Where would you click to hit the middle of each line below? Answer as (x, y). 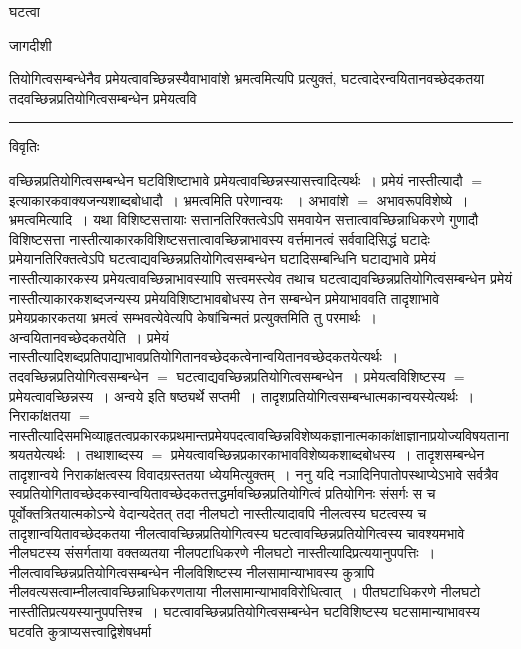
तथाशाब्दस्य (114, 454)
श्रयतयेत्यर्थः (37, 454)
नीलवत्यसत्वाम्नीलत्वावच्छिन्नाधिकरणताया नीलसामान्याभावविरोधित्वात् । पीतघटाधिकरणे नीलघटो (245, 591)
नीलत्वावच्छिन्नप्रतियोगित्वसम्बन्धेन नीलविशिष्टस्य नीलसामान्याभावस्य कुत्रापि (192, 571)
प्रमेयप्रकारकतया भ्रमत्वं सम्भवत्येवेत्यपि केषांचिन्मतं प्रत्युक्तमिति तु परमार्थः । (193, 317)
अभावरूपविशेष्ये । (422, 199)
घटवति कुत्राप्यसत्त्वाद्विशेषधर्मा (80, 630)
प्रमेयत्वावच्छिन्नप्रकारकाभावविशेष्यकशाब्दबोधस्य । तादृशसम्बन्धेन (327, 454)
